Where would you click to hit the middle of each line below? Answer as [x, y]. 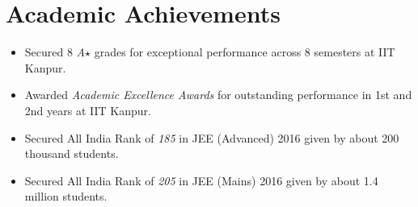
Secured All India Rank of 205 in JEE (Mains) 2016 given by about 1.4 [201, 180]
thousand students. [72, 153]
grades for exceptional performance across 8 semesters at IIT [245, 52]
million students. [66, 196]
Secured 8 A [55, 52]
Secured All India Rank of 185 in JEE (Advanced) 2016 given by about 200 [212, 137]
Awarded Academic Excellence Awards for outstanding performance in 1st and [218, 95]
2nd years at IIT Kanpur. [88, 110]
